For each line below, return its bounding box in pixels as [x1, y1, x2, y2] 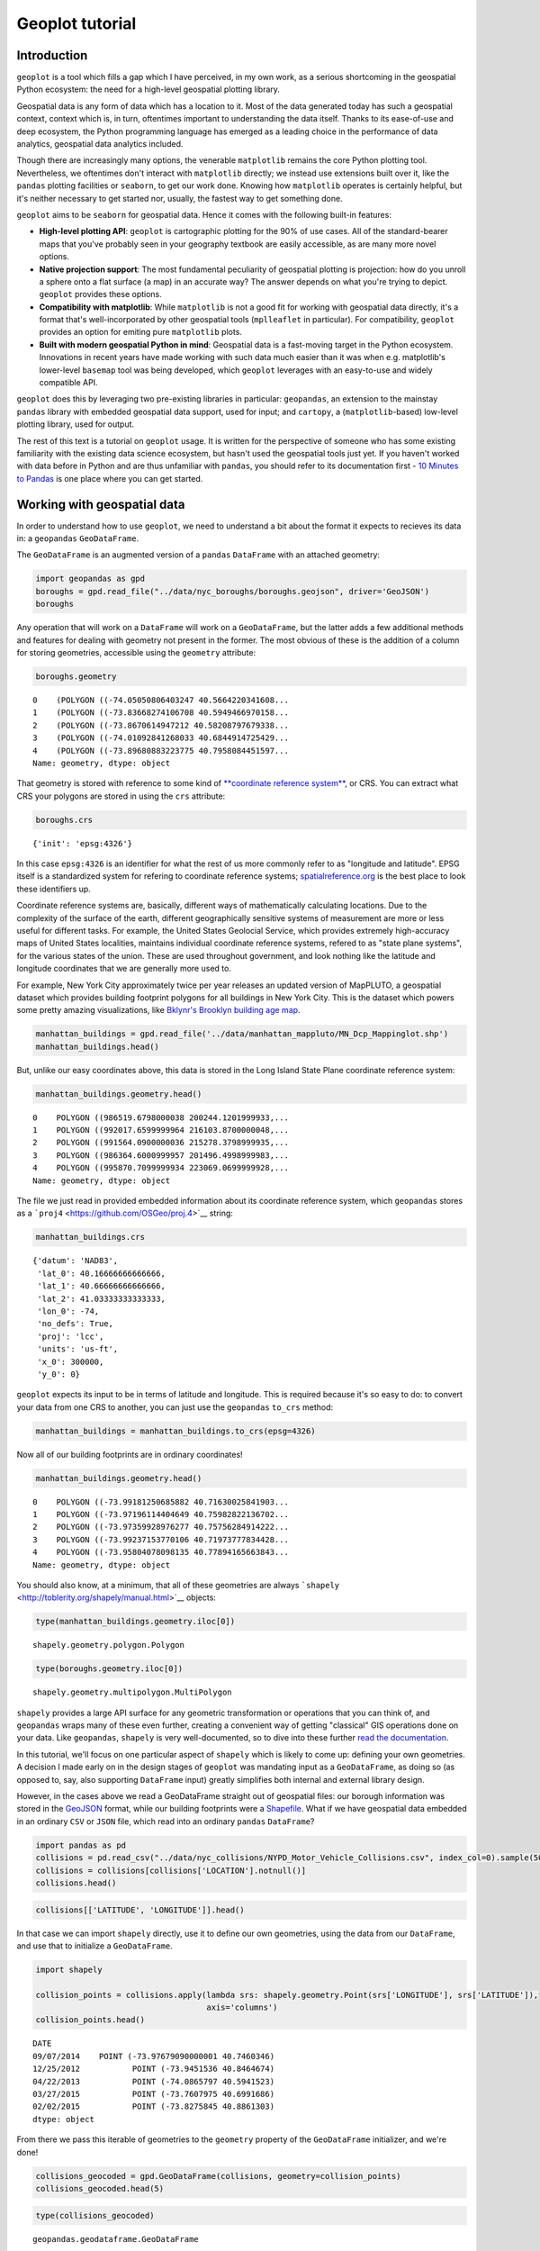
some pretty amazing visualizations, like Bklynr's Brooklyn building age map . [16, 1005, 301, 1016]
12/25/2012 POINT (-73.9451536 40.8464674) [32, 2064, 274, 2075]
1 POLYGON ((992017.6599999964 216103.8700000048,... [32, 1125, 290, 1135]
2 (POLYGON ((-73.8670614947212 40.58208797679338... [32, 720, 290, 730]
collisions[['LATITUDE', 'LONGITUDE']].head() [35, 1904, 245, 1915]
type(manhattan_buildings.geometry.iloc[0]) [35, 1616, 236, 1627]
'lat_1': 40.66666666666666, [37, 1281, 166, 1291]
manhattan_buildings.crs [35, 1232, 146, 1243]
